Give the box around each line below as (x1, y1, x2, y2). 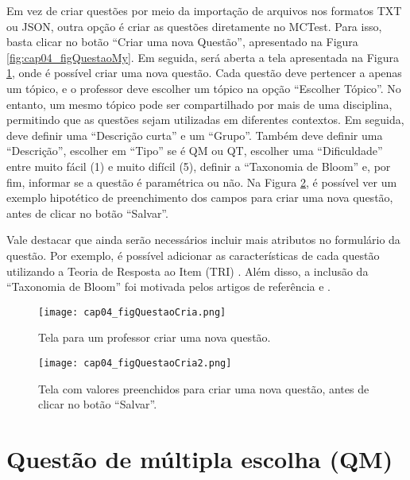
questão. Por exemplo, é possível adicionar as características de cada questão (6, 246, 380, 263)
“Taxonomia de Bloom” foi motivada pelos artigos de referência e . (6, 278, 331, 295)
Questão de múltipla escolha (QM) (6, 442, 393, 474)
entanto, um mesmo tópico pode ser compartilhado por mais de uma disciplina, (6, 95, 393, 112)
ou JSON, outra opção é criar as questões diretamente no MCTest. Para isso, (6, 17, 382, 34)
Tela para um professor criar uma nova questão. (38, 329, 271, 346)
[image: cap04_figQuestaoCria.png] (38, 306, 226, 318)
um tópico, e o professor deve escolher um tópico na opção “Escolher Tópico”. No (6, 79, 401, 96)
